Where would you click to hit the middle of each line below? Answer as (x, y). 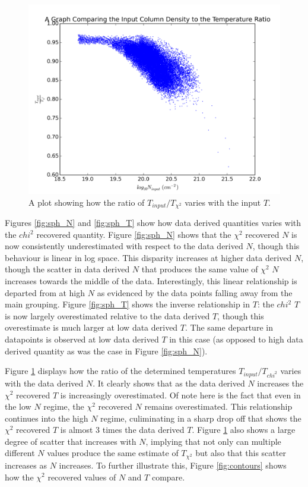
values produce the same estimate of (113, 453)
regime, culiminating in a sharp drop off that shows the (201, 418)
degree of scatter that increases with (71, 441)
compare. (168, 477)
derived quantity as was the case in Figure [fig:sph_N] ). (106, 351)
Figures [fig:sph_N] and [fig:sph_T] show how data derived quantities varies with (153, 223)
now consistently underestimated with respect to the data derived (124, 246)
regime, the (64, 406)
